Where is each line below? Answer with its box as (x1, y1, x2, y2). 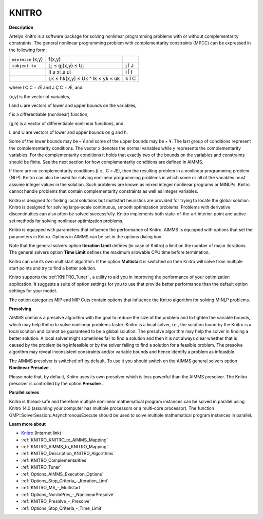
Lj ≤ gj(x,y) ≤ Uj (48, 62, 84, 69)
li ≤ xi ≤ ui (48, 69, 71, 76)
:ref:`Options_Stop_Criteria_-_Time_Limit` (21, 505, 103, 511)
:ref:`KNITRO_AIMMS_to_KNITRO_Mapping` (21, 444, 108, 450)
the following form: (9, 47, 47, 53)
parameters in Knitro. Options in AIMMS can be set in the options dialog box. (9, 233, 163, 239)
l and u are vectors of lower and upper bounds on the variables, (9, 103, 137, 108)
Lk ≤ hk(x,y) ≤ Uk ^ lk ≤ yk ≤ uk (48, 75, 120, 82)
